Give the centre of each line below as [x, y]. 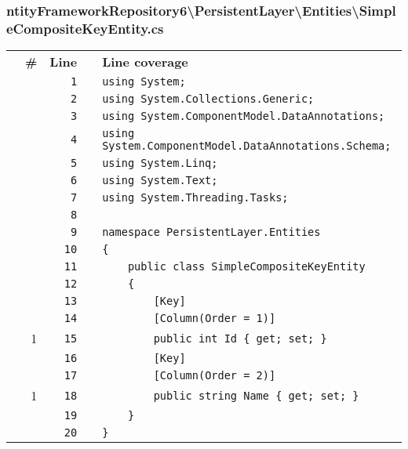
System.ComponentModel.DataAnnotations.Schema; [247, 146]
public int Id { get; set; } [240, 338]
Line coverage [145, 62]
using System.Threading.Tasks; [195, 198]
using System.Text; [160, 181]
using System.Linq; [160, 163]
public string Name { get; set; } [256, 395]
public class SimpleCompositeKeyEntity [246, 267]
